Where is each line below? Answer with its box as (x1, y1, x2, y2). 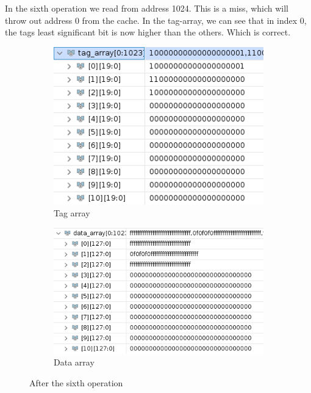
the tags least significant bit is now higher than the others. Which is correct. (5, 26, 291, 39)
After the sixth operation (29, 376, 123, 389)
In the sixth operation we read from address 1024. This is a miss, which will (5, 2, 288, 14)
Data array (54, 356, 95, 369)
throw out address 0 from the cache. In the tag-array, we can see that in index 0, (5, 13, 307, 26)
